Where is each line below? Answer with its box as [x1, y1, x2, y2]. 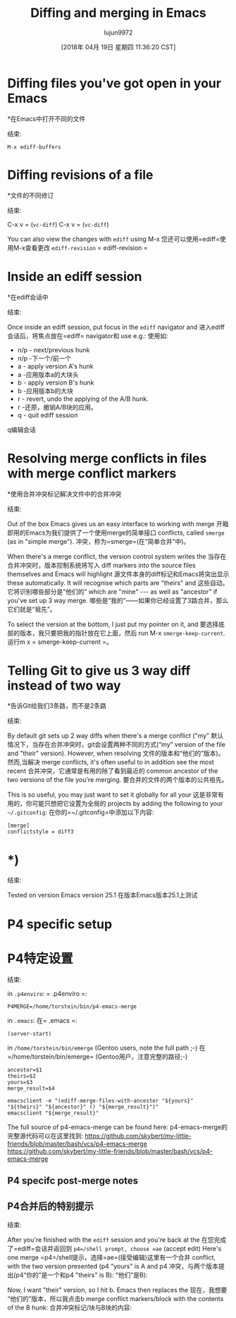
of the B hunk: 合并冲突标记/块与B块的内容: [7, 1303, 132, 1312]
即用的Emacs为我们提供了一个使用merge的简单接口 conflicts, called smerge [7, 528, 225, 537]
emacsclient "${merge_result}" [7, 1109, 99, 1117]
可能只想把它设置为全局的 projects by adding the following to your [31, 800, 223, 808]
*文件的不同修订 [7, 191, 54, 199]
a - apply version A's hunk [17, 361, 94, 371]
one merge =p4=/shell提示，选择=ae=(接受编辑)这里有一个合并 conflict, [7, 1252, 216, 1262]
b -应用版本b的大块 [17, 386, 74, 395]
